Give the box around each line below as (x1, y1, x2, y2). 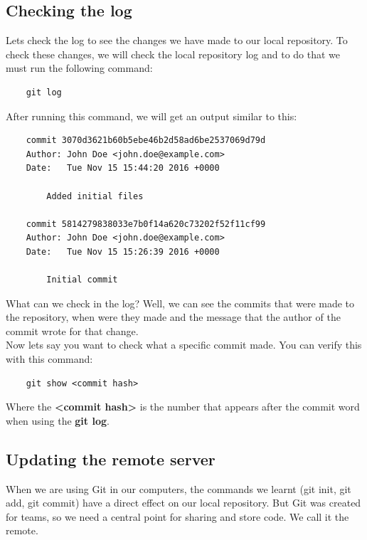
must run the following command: (6, 60, 153, 75)
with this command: (6, 351, 93, 366)
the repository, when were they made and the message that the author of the (6, 309, 341, 324)
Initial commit (46, 275, 118, 285)
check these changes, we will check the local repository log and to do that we (6, 46, 341, 61)
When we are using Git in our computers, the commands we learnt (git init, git (6, 481, 351, 496)
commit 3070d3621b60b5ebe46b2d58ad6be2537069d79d (26, 135, 266, 146)
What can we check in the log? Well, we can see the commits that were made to (6, 295, 355, 310)
